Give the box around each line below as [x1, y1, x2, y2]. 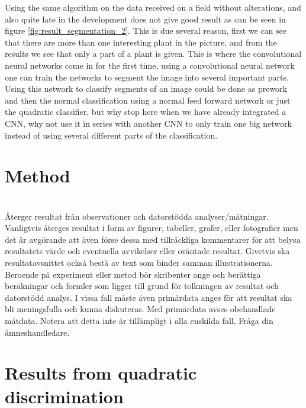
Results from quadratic [5, 361, 197, 385]
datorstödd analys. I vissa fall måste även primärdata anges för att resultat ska [5, 291, 292, 303]
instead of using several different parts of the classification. [5, 128, 218, 141]
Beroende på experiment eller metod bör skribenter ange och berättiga [5, 268, 261, 280]
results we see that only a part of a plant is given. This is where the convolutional [5, 47, 302, 60]
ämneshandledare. [5, 326, 70, 338]
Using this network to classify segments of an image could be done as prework [5, 82, 287, 95]
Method [5, 163, 70, 188]
